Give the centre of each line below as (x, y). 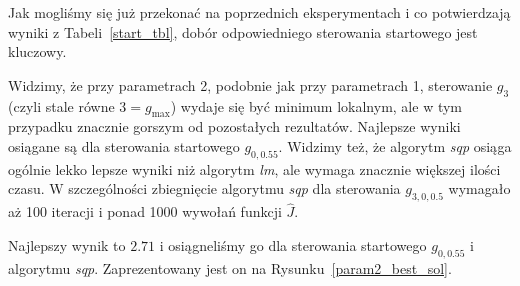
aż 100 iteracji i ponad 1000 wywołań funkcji (145, 211)
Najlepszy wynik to (67, 244)
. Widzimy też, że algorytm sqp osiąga (395, 145)
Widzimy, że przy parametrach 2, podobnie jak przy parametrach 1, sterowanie (250, 84)
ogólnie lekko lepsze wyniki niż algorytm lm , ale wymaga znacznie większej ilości (254, 168)
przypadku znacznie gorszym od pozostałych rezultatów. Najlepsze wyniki (234, 126)
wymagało (479, 188)
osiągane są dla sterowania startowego (124, 145)
